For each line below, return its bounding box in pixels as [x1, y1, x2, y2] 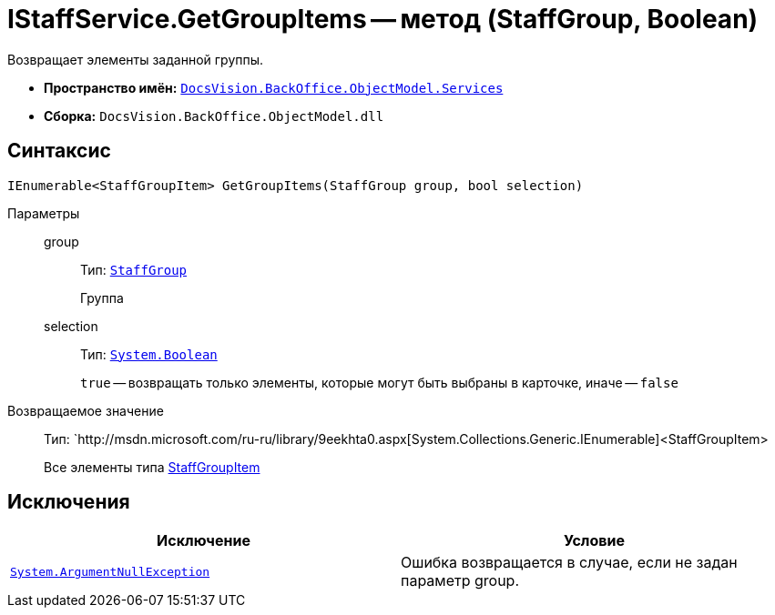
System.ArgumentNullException [10, 564, 210, 579]
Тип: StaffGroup [80, 261, 188, 277]
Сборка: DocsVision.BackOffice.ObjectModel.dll [44, 107, 384, 124]
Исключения [7, 490, 130, 514]
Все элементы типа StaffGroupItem [44, 459, 260, 475]
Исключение [157, 531, 250, 550]
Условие [564, 531, 625, 550]
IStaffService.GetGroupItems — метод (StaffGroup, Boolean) [7, 4, 759, 35]
